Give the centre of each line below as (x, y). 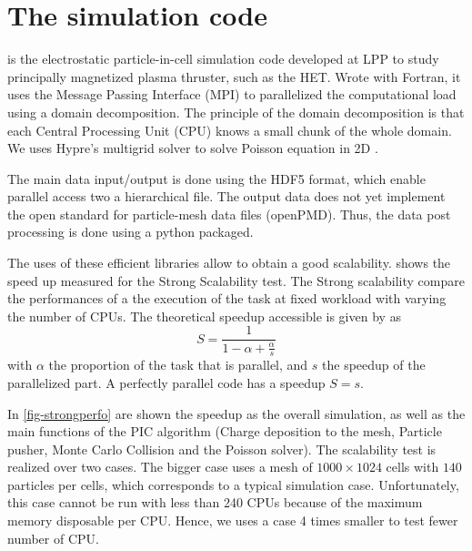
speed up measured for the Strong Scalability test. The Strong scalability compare (236, 280)
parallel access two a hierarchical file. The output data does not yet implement (226, 196)
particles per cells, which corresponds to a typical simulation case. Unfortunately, (233, 484)
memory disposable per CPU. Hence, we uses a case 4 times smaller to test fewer (233, 520)
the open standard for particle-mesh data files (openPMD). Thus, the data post (229, 214)
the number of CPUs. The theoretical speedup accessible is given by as (205, 316)
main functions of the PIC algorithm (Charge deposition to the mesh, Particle (225, 431)
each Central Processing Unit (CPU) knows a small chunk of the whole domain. (230, 130)
